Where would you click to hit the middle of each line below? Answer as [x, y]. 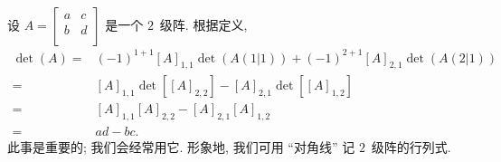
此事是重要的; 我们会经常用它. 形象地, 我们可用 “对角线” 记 [181, 147]
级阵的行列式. [411, 147]
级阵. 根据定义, [203, 24]
